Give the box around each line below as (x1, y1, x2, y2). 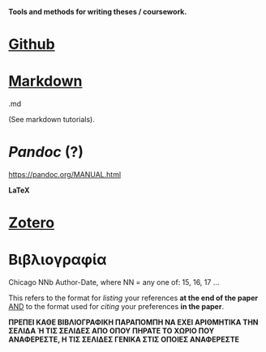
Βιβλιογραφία (8, 251, 107, 269)
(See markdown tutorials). (8, 115, 95, 125)
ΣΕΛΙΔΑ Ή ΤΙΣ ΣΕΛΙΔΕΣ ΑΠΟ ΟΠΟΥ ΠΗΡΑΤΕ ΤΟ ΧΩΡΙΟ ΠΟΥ (8, 326, 215, 336)
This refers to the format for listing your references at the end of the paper (8, 293, 258, 303)
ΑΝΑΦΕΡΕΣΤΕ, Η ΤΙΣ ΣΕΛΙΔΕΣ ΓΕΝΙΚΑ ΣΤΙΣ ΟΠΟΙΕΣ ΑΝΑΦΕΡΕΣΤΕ (8, 335, 239, 345)
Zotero (8, 214, 55, 232)
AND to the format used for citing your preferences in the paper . (8, 302, 225, 312)
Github (8, 36, 55, 53)
